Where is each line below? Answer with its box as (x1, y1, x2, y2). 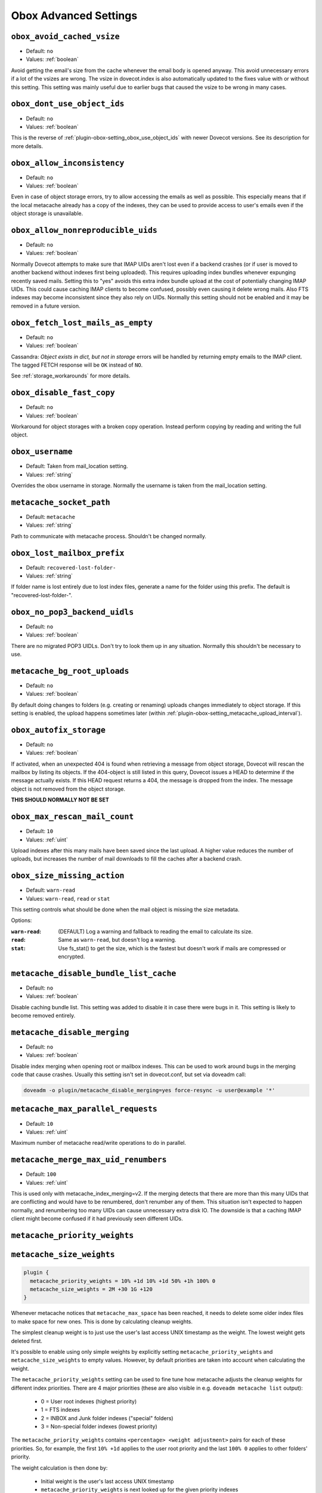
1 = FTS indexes (41, 1406, 80, 1414)
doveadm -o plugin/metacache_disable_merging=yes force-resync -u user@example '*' (23, 1087, 275, 1094)
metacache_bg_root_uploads (11, 666, 129, 676)
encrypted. (58, 953, 85, 960)
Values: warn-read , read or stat (26, 895, 110, 902)
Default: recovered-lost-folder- (26, 564, 116, 571)
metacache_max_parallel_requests (11, 1104, 157, 1114)
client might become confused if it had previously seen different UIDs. (11, 1215, 183, 1222)
